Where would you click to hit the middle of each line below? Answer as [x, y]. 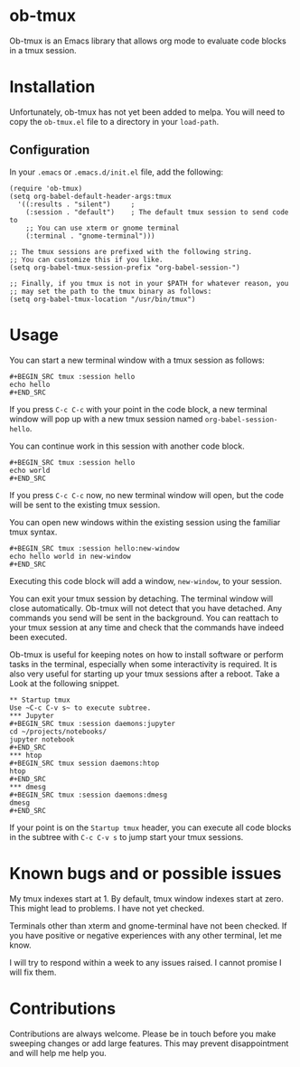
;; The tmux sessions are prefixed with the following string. [131, 251]
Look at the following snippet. [65, 683]
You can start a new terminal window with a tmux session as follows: [137, 360]
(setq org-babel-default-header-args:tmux [90, 196]
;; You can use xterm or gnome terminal [103, 228]
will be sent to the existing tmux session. [85, 505]
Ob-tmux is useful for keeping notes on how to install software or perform [147, 654]
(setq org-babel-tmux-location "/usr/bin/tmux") [103, 299]
